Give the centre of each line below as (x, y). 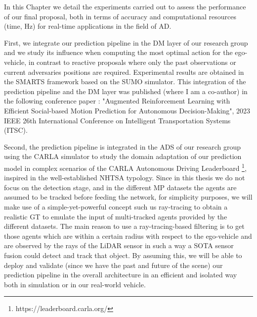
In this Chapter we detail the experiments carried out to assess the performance (125, 6)
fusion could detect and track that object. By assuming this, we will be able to (123, 255)
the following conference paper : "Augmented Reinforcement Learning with (117, 101)
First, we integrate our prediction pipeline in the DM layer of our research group (126, 42)
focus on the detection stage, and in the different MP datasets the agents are (120, 187)
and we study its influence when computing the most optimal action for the (118, 52)
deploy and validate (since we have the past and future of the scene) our (113, 265)
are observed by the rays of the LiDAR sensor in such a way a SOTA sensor (119, 245)
